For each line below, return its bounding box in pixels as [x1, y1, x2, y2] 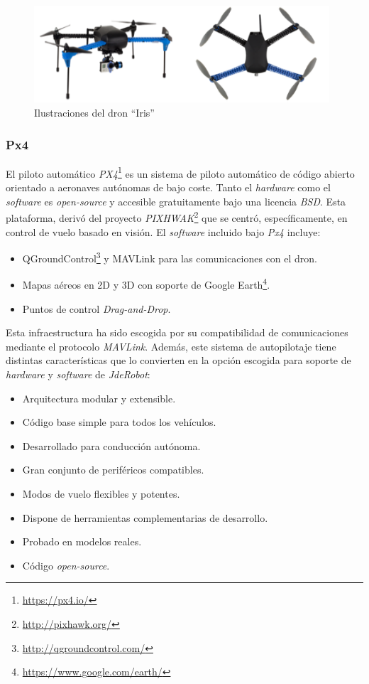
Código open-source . [22, 557, 110, 572]
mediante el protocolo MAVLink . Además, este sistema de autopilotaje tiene [6, 338, 336, 353]
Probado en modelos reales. [22, 534, 142, 549]
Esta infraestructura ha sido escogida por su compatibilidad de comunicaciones [6, 325, 348, 340]
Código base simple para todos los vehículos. [22, 415, 216, 429]
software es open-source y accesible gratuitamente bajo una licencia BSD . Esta [6, 193, 346, 208]
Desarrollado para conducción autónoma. [22, 438, 201, 453]
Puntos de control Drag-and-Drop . [22, 301, 171, 316]
